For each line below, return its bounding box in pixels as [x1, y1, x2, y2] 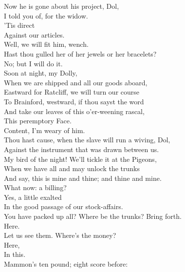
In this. [4, 249, 26, 259]
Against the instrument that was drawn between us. [4, 144, 159, 154]
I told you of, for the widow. [4, 10, 88, 20]
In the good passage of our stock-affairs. [4, 201, 123, 212]
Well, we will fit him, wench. [4, 39, 89, 49]
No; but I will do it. [4, 58, 63, 68]
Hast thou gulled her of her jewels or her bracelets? [4, 48, 157, 58]
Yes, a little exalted [4, 192, 62, 202]
